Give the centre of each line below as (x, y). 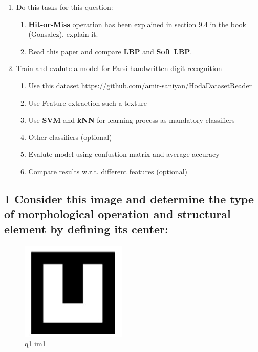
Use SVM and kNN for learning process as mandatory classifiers (132, 120)
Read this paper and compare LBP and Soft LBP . (110, 51)
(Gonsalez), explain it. (63, 34)
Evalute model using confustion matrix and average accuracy (124, 154)
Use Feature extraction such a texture (88, 102)
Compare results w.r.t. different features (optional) (108, 171)
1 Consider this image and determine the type (129, 198)
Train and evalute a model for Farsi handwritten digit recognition (119, 68)
